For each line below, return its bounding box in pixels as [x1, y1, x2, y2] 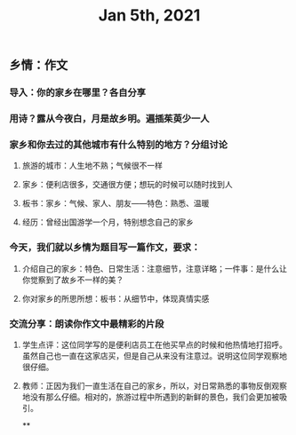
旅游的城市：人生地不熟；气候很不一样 [21, 161, 163, 171]
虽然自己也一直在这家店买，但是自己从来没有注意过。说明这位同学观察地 [21, 350, 287, 360]
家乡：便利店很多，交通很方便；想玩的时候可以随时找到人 [21, 179, 233, 190]
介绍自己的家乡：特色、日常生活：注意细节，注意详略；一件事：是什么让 [21, 263, 287, 273]
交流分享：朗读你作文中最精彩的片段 [9, 317, 164, 329]
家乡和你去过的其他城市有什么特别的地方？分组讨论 [9, 138, 228, 151]
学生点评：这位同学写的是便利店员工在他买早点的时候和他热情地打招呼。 [21, 339, 287, 350]
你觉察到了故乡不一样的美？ [21, 274, 124, 285]
